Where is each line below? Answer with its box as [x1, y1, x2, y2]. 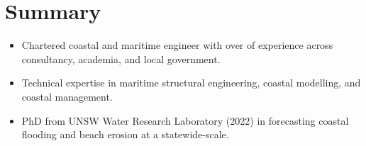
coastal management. [21, 89, 113, 103]
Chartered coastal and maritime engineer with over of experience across [21, 38, 333, 52]
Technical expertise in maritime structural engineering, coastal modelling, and [21, 75, 361, 90]
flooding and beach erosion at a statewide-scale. [21, 127, 229, 142]
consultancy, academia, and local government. [21, 51, 221, 66]
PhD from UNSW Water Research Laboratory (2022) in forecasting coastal [21, 113, 349, 128]
